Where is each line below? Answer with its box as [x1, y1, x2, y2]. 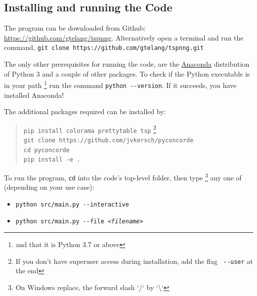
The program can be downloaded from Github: [4, 23, 146, 33]
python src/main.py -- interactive [15, 201, 129, 208]
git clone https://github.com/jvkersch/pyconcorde [23, 137, 194, 144]
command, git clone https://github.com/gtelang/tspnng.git [4, 42, 204, 52]
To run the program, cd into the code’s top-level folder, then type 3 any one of [4, 171, 242, 182]
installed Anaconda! [4, 89, 64, 100]
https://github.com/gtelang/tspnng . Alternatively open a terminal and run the [4, 32, 244, 42]
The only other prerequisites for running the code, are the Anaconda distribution [4, 59, 250, 69]
